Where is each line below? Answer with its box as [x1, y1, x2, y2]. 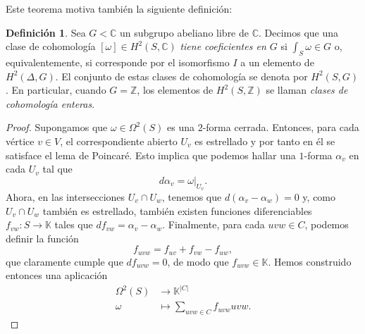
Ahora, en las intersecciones [6, 189, 125, 204]
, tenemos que [161, 189, 222, 204]
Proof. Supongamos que [6, 120, 108, 135]
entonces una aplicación [6, 268, 108, 283]
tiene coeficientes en [180, 39, 266, 54]
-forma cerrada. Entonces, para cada [202, 120, 359, 135]
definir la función [6, 230, 79, 245]
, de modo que [167, 254, 229, 268]
